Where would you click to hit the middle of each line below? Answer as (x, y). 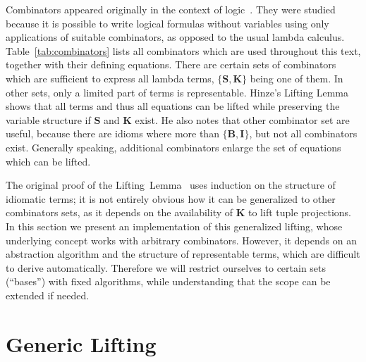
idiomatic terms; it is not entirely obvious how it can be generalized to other (171, 198)
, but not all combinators (303, 133)
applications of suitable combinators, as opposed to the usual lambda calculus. (175, 37)
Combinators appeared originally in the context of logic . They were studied (171, 9)
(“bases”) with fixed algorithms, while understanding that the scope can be (168, 281)
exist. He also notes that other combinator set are (242, 119)
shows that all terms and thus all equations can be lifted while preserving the (173, 106)
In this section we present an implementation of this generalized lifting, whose (174, 226)
